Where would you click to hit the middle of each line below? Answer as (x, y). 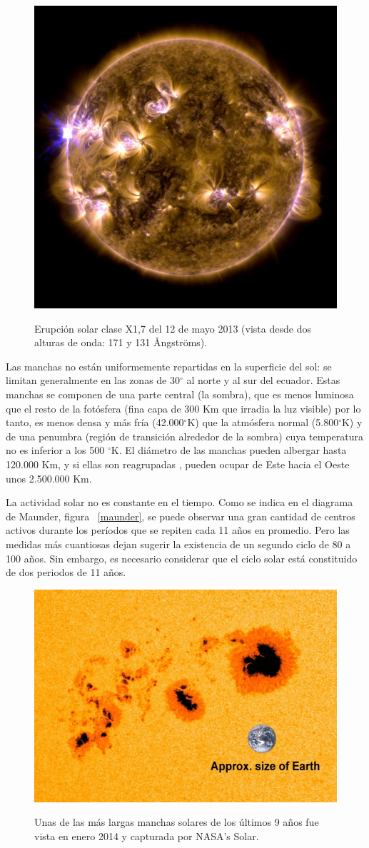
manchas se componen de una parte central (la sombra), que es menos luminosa (180, 394)
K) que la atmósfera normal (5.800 (263, 422)
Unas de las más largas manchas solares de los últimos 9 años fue (177, 822)
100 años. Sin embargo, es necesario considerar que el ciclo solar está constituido (182, 558)
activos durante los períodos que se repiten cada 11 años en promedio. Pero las (178, 530)
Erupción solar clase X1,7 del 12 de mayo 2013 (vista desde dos (173, 328)
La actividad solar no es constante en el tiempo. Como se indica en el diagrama (180, 502)
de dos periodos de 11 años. (66, 572)
